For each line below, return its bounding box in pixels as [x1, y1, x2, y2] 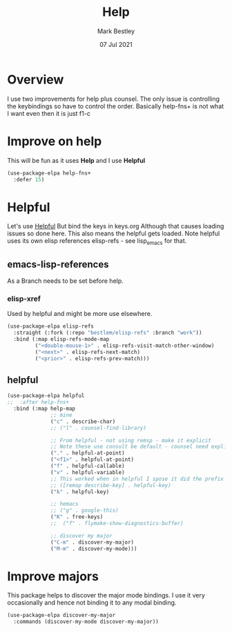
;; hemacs [50, 501, 79, 508]
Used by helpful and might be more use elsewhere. [7, 310, 153, 318]
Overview [7, 72, 64, 87]
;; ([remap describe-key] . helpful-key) [50, 482, 171, 488]
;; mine [50, 411, 72, 418]
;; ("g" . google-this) [50, 507, 119, 514]
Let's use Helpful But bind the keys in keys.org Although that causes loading [7, 222, 224, 230]
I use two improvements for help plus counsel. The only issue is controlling [7, 95, 220, 103]
